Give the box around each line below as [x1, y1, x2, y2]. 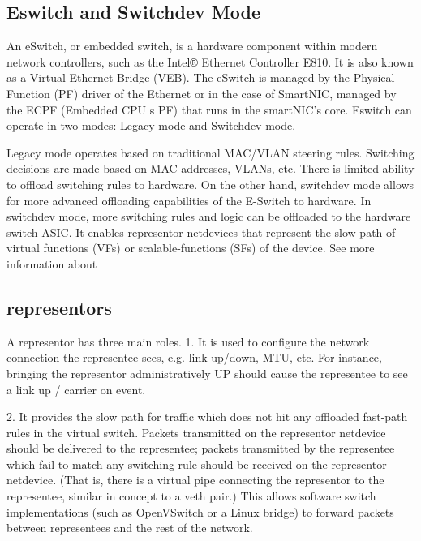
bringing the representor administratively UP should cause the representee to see [6, 364, 408, 381]
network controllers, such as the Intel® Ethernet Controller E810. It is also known [6, 53, 414, 70]
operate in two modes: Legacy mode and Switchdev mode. [6, 117, 296, 134]
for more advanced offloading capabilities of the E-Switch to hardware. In [6, 191, 372, 208]
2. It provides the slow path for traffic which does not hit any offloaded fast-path [6, 408, 408, 425]
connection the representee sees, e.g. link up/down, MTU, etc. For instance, [6, 349, 382, 366]
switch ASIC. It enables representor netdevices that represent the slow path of [6, 223, 396, 240]
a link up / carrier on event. [6, 380, 146, 397]
